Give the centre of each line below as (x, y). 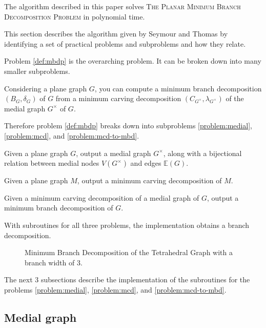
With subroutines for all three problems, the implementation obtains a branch (127, 225)
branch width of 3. (54, 262)
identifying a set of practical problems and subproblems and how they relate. (125, 43)
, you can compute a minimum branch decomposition (178, 88)
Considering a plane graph (46, 88)
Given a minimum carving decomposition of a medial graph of (102, 197)
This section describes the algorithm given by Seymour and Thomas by (116, 34)
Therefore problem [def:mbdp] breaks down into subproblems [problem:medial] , (128, 126)
